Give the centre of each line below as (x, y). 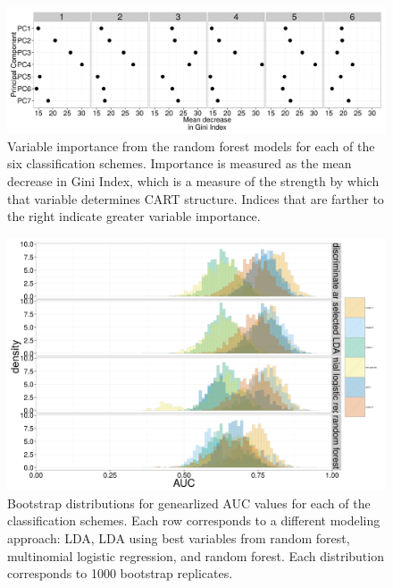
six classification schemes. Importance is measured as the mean (180, 163)
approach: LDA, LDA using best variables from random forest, (179, 537)
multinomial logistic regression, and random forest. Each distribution (196, 555)
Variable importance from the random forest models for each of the (191, 145)
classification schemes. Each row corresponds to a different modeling (194, 520)
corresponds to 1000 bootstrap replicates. (120, 573)
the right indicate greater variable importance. (134, 216)
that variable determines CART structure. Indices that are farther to (196, 198)
